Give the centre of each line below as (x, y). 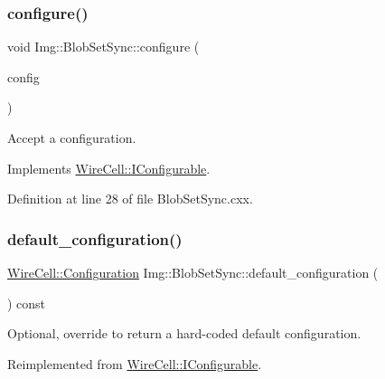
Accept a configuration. (72, 137)
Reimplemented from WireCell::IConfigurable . (135, 363)
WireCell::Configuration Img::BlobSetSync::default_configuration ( (193, 272)
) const (27, 303)
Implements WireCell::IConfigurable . (109, 168)
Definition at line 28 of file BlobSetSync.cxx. (130, 199)
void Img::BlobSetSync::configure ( (103, 47)
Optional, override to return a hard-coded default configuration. (184, 333)
